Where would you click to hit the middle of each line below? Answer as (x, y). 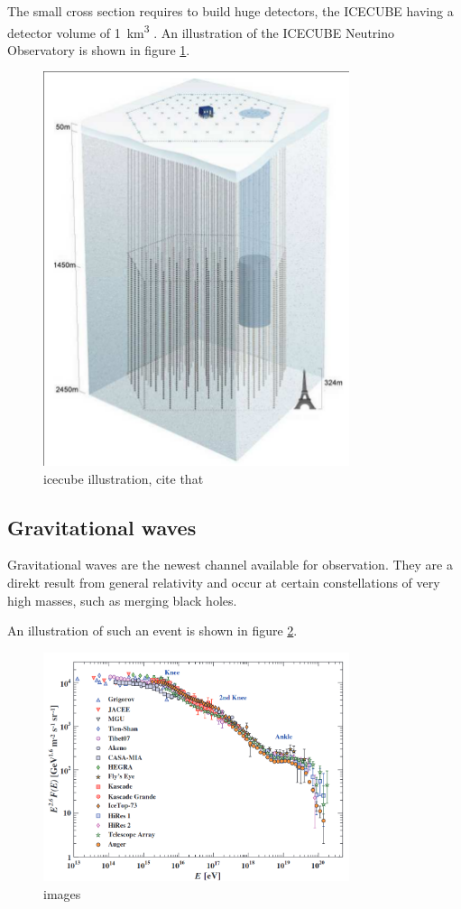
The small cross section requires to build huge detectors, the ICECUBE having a (230, 11)
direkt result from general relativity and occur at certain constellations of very (224, 583)
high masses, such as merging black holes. (122, 600)
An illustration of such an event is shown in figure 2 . (152, 631)
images (62, 894)
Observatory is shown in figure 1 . (99, 49)
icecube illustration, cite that (124, 478)
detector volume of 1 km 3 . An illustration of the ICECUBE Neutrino (201, 31)
